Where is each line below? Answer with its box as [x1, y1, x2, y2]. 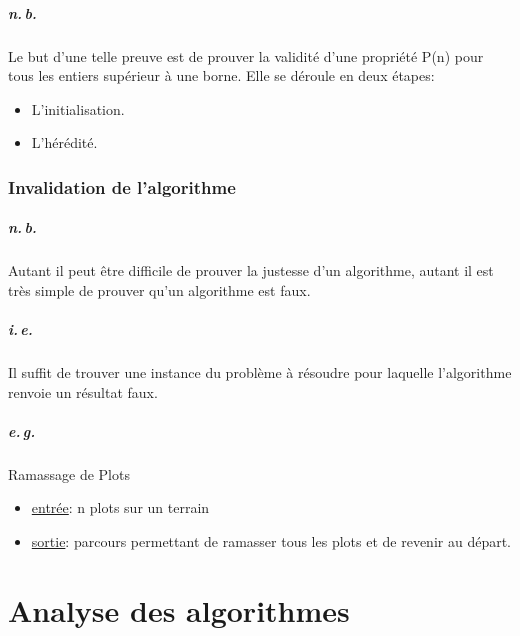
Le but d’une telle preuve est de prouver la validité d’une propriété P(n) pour [8, 45, 484, 66]
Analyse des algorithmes [8, 589, 350, 630]
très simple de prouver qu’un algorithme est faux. [8, 279, 311, 300]
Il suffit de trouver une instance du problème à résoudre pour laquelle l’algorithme [8, 362, 512, 383]
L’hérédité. [31, 132, 98, 153]
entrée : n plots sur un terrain [31, 497, 210, 518]
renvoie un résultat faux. [8, 381, 158, 402]
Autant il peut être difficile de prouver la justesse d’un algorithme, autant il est [8, 260, 494, 281]
